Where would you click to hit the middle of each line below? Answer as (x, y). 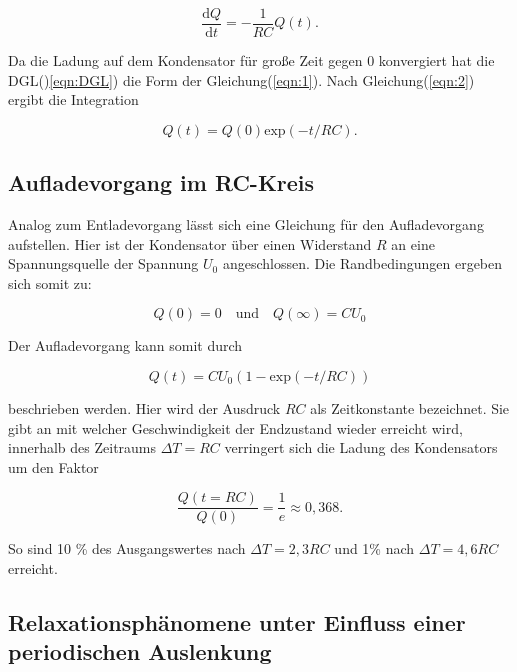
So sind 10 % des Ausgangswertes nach (127, 548)
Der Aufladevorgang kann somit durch (125, 345)
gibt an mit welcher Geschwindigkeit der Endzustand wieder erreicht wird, (235, 427)
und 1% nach (374, 548)
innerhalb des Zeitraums (82, 447)
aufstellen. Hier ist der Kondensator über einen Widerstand (190, 243)
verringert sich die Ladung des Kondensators (361, 447)
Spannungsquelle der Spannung (103, 263)
